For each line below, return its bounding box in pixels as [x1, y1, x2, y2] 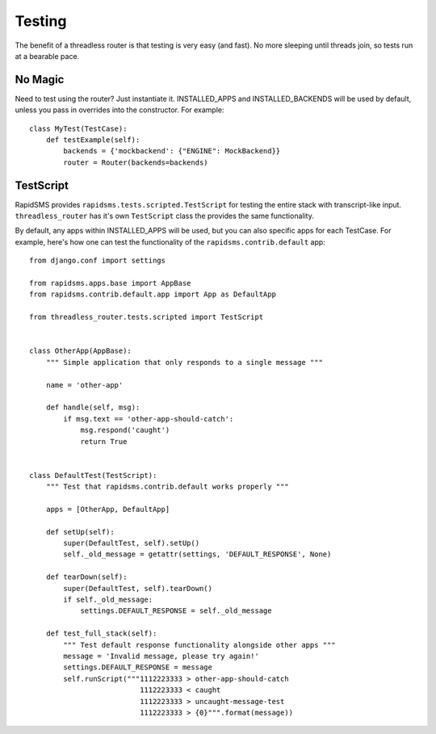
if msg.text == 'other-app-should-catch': [63, 414, 234, 423]
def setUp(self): [45, 527, 115, 536]
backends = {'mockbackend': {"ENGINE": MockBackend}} [63, 146, 281, 156]
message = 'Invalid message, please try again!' [63, 651, 260, 661]
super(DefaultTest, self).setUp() [63, 539, 200, 548]
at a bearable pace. [15, 51, 80, 61]
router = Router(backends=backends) [63, 157, 209, 167]
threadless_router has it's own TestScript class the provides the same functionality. [15, 211, 314, 221]
